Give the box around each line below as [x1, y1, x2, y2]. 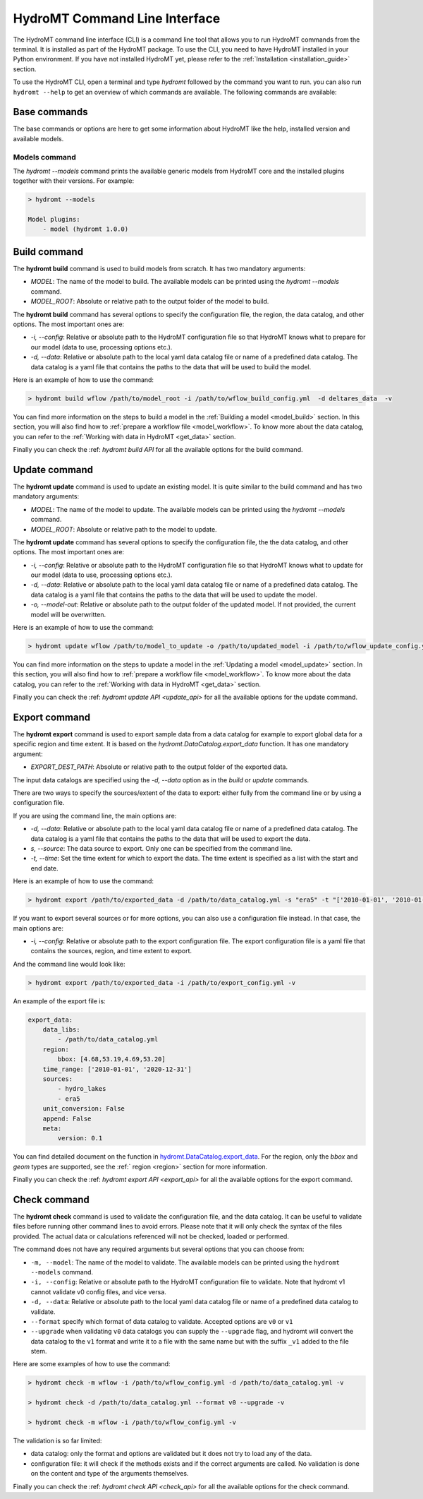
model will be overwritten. [30, 610, 106, 619]
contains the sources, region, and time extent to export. [30, 947, 192, 955]
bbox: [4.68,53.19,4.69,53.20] [57, 1056, 166, 1063]
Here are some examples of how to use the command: [13, 1360, 171, 1368]
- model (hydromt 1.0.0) [42, 225, 129, 233]
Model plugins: [27, 215, 80, 224]
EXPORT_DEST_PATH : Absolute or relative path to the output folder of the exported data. [30, 763, 288, 771]
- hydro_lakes [57, 1085, 106, 1093]
